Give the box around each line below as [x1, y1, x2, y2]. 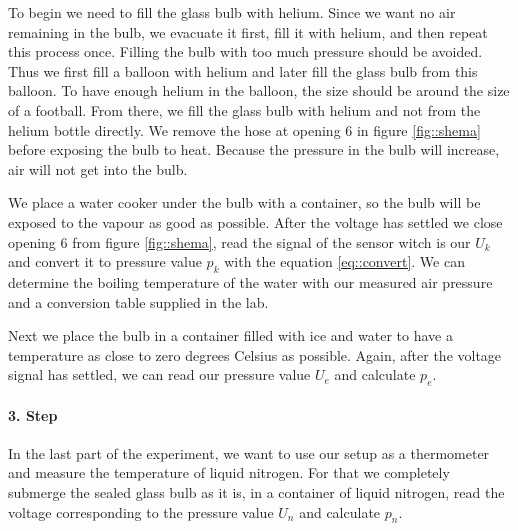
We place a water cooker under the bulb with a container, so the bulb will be [8, 192, 481, 213]
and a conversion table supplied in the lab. [8, 291, 269, 312]
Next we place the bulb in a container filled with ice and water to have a [8, 325, 453, 346]
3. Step [8, 404, 58, 425]
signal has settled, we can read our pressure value [8, 364, 311, 385]
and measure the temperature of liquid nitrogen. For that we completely [8, 462, 450, 483]
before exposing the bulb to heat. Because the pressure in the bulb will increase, [8, 139, 500, 160]
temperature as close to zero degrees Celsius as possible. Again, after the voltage [8, 344, 502, 365]
